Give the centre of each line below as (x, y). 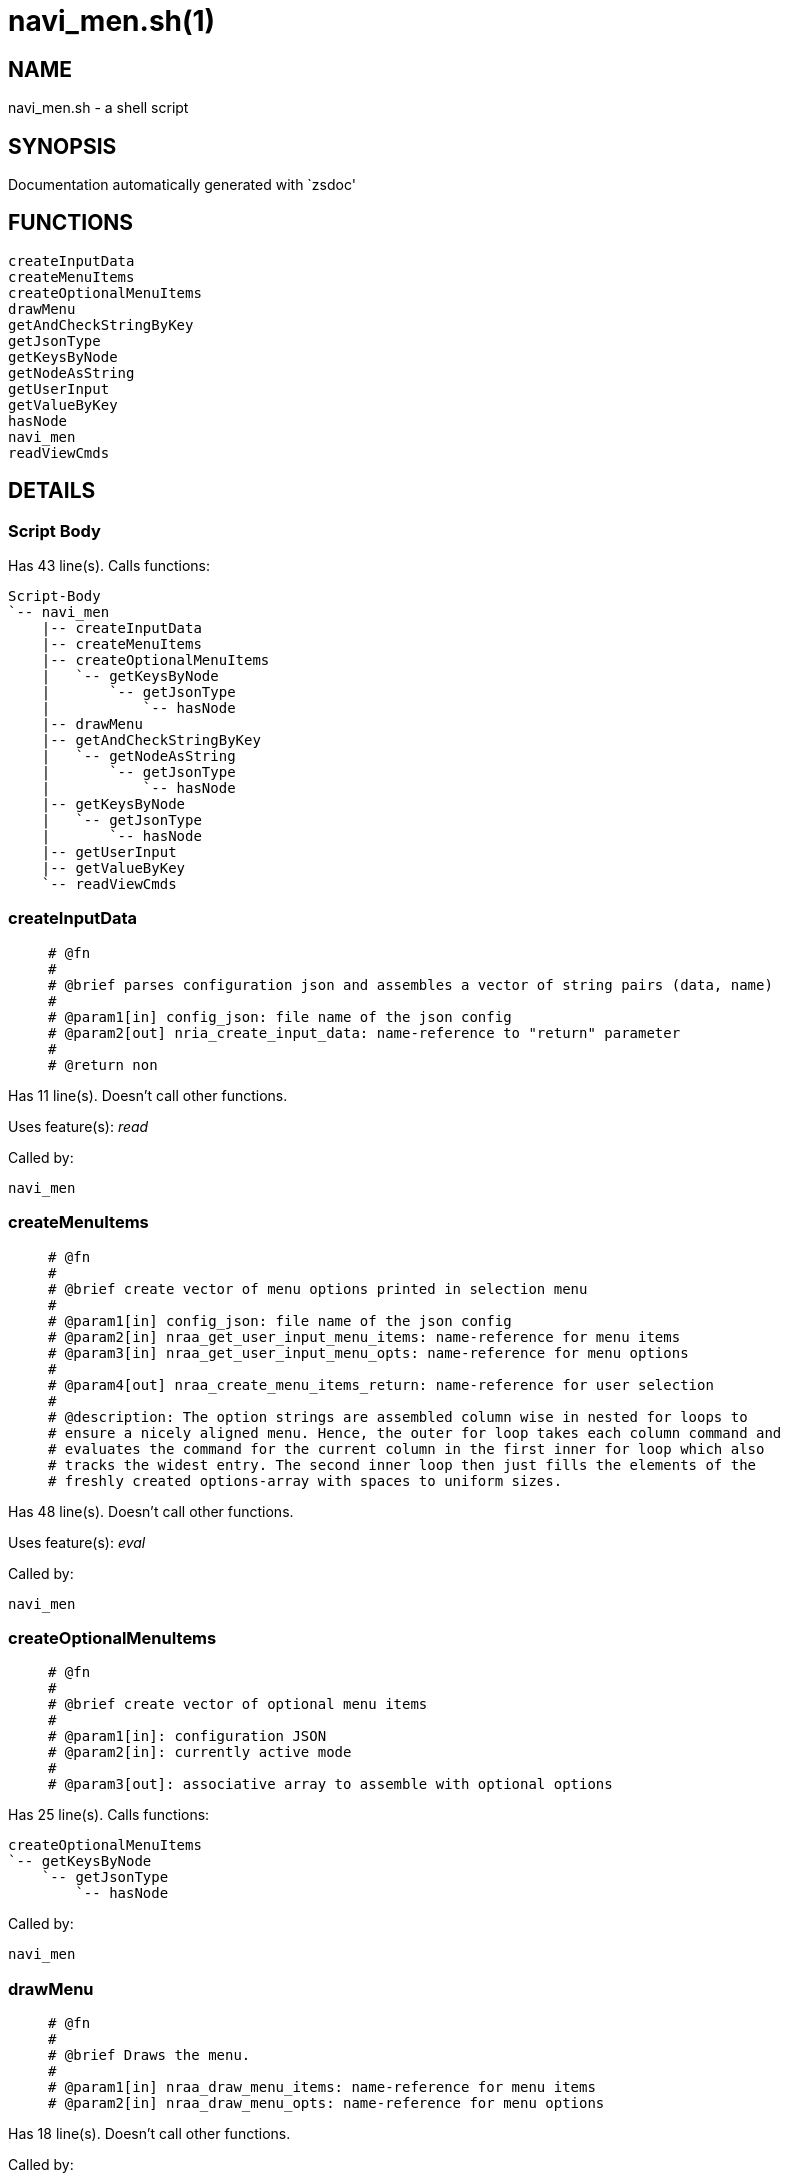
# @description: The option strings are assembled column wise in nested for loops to (398, 1416)
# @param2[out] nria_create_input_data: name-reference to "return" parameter (364, 1032)
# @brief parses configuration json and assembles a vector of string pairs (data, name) (410, 984)
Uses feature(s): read (78, 1126)
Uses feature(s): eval (77, 1542)
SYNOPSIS (62, 146)
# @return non (103, 1064)
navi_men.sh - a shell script (98, 108)
